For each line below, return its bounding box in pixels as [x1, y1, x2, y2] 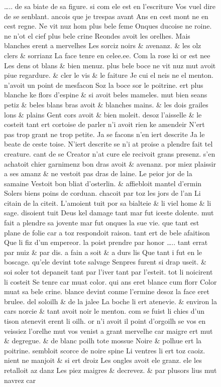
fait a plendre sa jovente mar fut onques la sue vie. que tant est [4, 217, 199, 228]
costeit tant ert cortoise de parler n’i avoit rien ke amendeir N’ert [4, 119, 205, 130]
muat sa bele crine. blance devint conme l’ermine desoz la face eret [4, 286, 209, 297]
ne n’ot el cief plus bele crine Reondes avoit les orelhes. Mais [4, 30, 190, 41]
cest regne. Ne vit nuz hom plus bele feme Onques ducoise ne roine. [4, 21, 212, 31]
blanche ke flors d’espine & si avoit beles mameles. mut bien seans [4, 89, 207, 100]
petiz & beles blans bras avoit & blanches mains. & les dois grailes [4, 99, 208, 109]
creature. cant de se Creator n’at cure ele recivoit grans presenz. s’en [4, 148, 215, 159]
